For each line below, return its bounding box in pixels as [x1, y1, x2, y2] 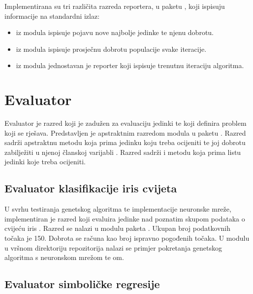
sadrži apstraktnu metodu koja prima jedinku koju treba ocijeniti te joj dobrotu [4, 137, 246, 147]
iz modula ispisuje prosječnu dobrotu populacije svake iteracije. [16, 43, 207, 54]
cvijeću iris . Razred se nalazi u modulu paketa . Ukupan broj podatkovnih [4, 223, 231, 233]
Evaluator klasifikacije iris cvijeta [4, 181, 177, 196]
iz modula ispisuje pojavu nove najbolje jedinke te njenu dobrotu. [16, 27, 214, 37]
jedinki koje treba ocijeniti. [4, 156, 86, 167]
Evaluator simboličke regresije [4, 276, 160, 292]
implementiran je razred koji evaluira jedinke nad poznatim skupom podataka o [4, 213, 245, 223]
